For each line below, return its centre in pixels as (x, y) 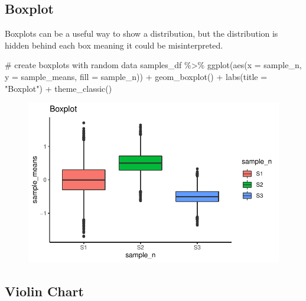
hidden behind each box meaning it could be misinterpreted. (114, 45)
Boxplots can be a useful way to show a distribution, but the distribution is (141, 33)
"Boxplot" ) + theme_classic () (58, 88)
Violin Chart (44, 291)
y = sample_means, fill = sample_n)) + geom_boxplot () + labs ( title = (136, 76)
